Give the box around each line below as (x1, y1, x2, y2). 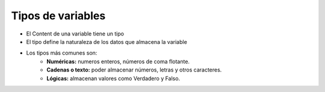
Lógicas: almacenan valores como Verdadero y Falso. (46, 75, 181, 82)
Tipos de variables (11, 9, 106, 22)
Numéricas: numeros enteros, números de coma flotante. (46, 58, 190, 65)
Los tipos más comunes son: (26, 49, 97, 57)
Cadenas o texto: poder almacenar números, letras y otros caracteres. (46, 66, 222, 73)
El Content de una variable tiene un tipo (26, 30, 125, 37)
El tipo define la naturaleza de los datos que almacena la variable (26, 38, 188, 45)
